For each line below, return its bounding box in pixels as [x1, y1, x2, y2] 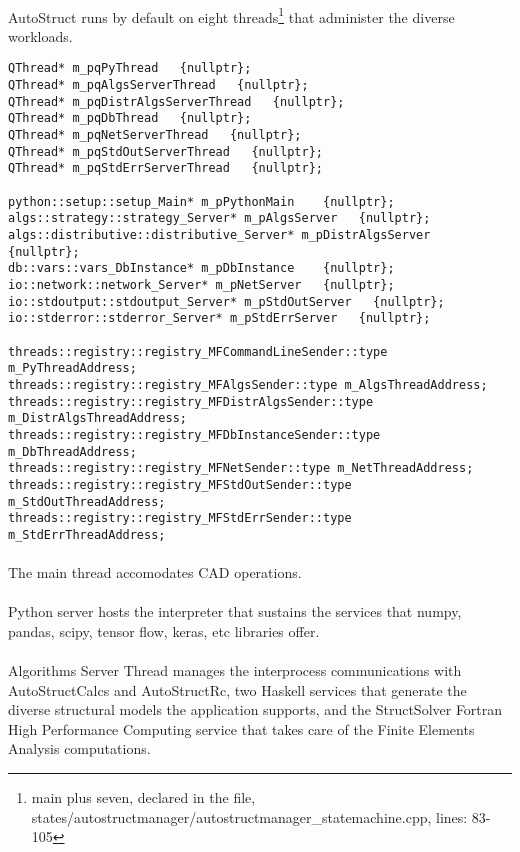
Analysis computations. [8, 738, 151, 759]
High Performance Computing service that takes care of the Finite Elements [8, 718, 475, 739]
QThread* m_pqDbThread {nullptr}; [8, 111, 252, 126]
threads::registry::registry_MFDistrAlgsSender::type [8, 394, 374, 409]
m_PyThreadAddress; [8, 361, 137, 376]
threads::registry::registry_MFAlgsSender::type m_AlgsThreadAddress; [8, 377, 488, 392]
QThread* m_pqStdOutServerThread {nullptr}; [8, 144, 323, 159]
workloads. [8, 25, 73, 46]
